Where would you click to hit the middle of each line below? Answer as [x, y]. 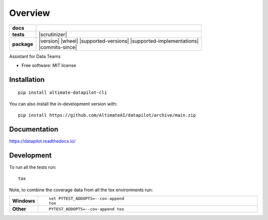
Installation [27, 79]
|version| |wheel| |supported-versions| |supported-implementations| [119, 41]
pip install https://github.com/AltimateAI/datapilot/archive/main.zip [107, 115]
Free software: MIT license [49, 65]
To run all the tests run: [33, 167]
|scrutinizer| [53, 34]
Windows [24, 201]
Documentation [34, 129]
